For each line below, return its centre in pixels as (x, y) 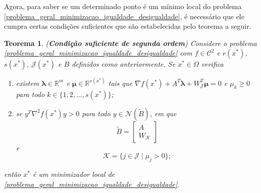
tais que (120, 83)
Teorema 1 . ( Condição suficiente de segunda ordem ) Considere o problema (130, 43)
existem (28, 83)
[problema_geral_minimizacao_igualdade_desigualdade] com (98, 53)
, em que (163, 113)
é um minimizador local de (74, 174)
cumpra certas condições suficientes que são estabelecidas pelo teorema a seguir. (128, 26)
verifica (212, 64)
